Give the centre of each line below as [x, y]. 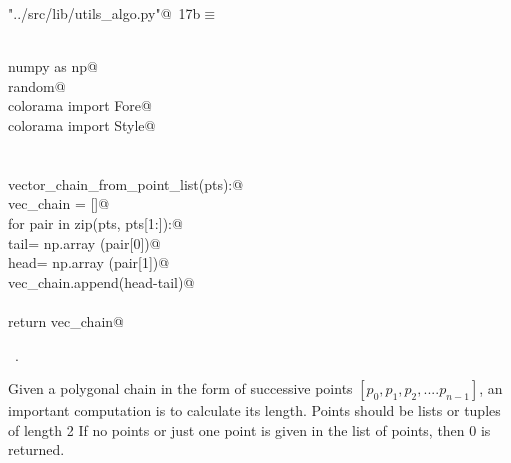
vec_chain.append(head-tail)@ [101, 281]
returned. [36, 449]
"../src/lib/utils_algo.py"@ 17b [104, 13]
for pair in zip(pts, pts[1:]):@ [95, 222]
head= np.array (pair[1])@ [89, 262]
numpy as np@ [53, 66]
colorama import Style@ [82, 124]
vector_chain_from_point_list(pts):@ [126, 183]
